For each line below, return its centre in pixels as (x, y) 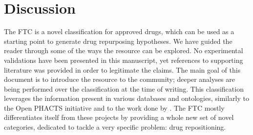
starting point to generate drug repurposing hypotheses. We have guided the (118, 41)
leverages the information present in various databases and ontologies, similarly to (127, 98)
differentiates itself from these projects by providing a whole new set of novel (119, 117)
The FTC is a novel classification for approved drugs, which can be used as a (119, 31)
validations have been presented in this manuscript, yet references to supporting (124, 60)
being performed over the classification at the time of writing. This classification (124, 88)
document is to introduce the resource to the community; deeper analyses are (119, 79)
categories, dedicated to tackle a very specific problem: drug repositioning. (115, 127)
